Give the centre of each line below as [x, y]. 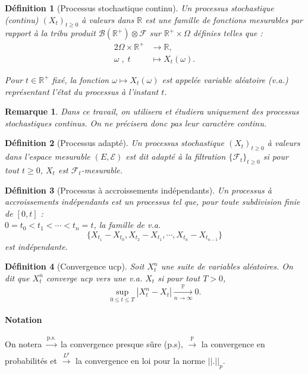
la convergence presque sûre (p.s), [122, 344]
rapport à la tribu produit [50, 33]
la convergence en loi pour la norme [140, 360]
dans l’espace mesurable [48, 156]
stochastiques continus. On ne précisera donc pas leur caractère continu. [136, 123]
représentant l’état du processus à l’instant [82, 91]
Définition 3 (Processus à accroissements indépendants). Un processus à [138, 190]
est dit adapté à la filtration [176, 156]
